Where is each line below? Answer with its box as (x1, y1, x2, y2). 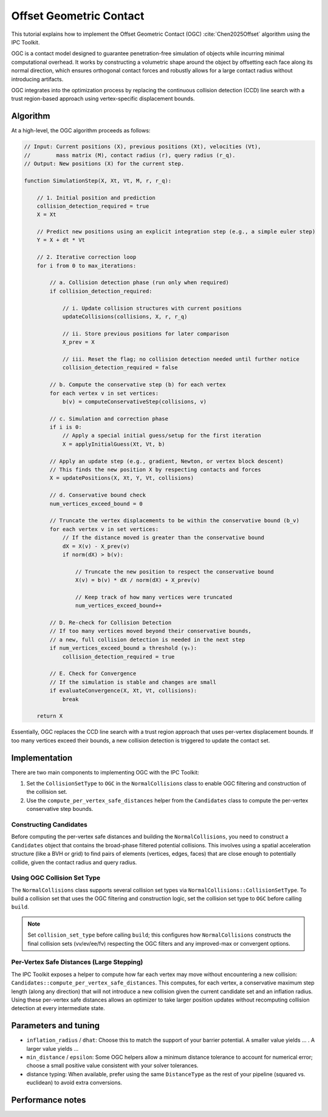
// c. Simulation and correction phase (49, 415, 168, 422)
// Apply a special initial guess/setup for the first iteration (62, 432, 261, 439)
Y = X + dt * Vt (36, 237, 85, 244)
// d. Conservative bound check (49, 492, 146, 499)
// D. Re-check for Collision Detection (49, 620, 172, 626)
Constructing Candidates (11, 820, 87, 828)
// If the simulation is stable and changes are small (49, 678, 217, 686)
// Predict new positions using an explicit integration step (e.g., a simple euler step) (36, 228, 316, 235)
